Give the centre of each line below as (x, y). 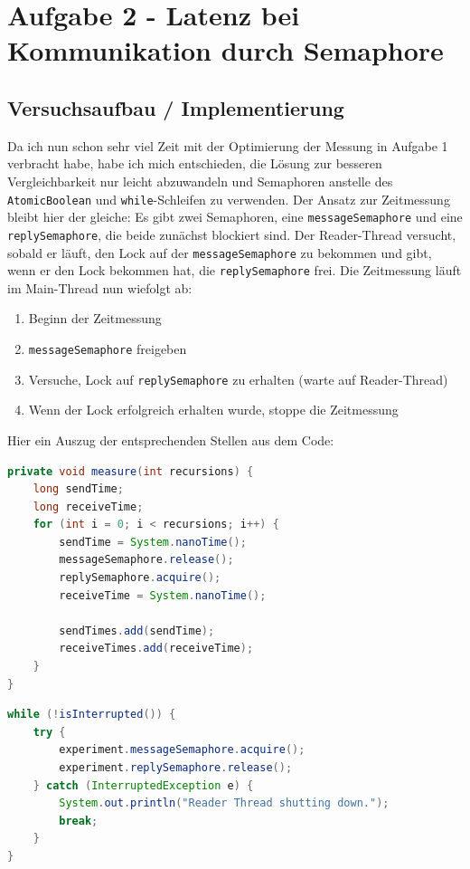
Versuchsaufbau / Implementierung (176, 107)
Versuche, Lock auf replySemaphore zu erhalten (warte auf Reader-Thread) (238, 379)
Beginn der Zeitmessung (95, 318)
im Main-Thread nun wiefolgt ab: (100, 287)
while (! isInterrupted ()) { (92, 715)
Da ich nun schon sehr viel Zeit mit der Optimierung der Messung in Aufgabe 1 (228, 145)
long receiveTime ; (88, 506)
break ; (79, 821)
